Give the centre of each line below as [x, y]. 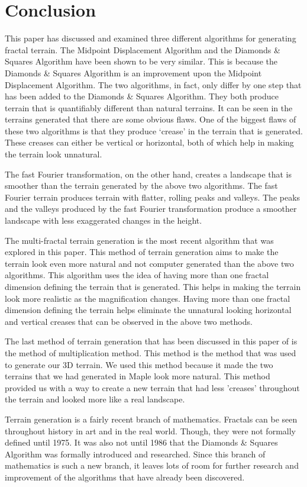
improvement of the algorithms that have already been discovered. [125, 477]
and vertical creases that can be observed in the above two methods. [129, 321]
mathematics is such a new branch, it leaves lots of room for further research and [152, 465]
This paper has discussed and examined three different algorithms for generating [151, 38]
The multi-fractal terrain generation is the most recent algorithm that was [139, 240]
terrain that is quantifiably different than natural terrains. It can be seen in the [149, 107]
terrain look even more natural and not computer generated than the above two [149, 263]
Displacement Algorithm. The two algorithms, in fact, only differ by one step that [153, 84]
